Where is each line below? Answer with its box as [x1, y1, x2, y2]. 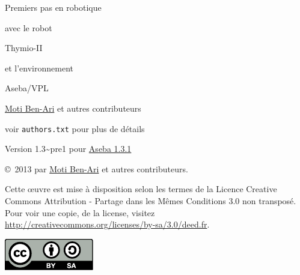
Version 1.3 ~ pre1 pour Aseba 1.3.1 [5, 142, 132, 155]
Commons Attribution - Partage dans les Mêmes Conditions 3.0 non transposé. [5, 195, 296, 207]
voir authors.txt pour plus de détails [5, 122, 145, 134]
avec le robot [5, 21, 52, 34]
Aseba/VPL [5, 82, 49, 94]
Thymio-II [5, 41, 43, 54]
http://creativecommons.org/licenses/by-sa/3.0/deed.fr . [5, 218, 210, 231]
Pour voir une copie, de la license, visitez [5, 206, 155, 219]
